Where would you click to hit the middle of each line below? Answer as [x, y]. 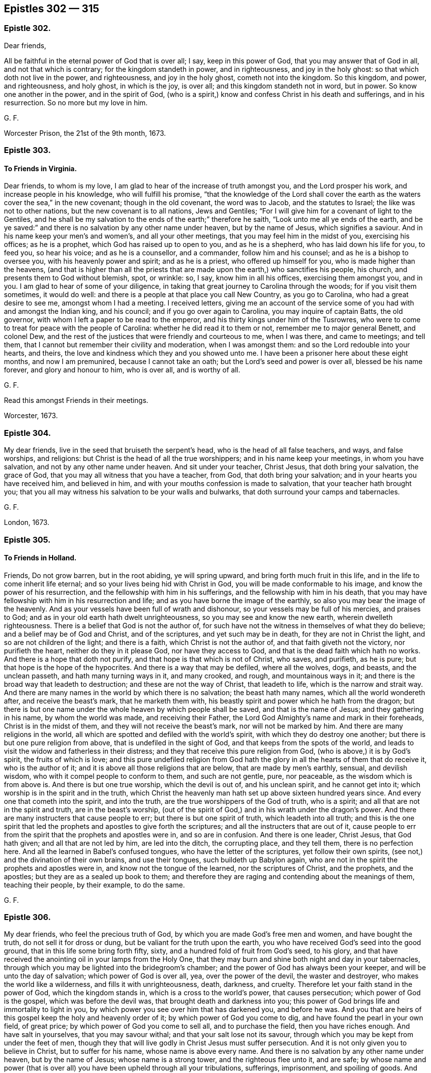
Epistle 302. [28, 28]
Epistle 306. [28, 917]
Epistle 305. [27, 539]
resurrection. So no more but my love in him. [76, 102]
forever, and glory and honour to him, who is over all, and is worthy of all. [122, 370]
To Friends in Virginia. [41, 168]
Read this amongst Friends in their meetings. [76, 400]
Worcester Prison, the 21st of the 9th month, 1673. [85, 133]
